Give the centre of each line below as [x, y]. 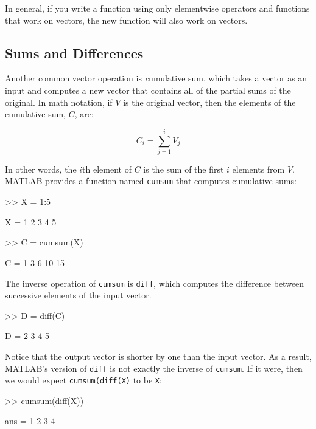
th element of [107, 169]
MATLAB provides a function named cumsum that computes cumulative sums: [151, 181]
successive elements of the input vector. [78, 295]
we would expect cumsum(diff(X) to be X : [83, 380]
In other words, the [41, 169]
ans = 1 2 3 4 [30, 421]
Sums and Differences [74, 53]
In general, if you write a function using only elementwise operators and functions [157, 8]
